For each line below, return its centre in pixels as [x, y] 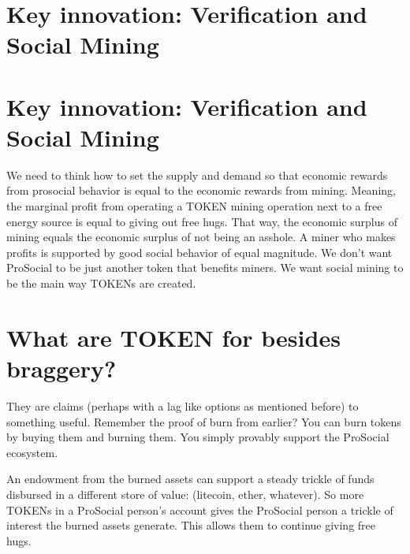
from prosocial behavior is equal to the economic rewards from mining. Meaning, [201, 190]
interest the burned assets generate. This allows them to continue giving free [191, 525]
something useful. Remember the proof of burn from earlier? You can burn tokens [204, 421]
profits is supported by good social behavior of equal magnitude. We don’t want [199, 252]
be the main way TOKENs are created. [101, 283]
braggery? [61, 368]
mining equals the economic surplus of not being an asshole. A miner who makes [201, 237]
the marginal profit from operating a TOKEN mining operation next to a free [194, 206]
